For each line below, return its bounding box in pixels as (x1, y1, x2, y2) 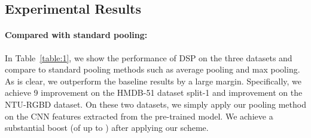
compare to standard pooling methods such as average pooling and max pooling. (5, 63, 300, 76)
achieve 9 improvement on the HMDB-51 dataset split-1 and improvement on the (5, 86, 303, 99)
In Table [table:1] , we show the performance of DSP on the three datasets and (5, 51, 292, 64)
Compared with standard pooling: (5, 29, 148, 41)
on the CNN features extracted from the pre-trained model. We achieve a (5, 109, 273, 122)
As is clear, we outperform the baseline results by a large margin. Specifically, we (5, 74, 302, 87)
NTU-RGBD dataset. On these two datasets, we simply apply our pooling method (5, 98, 306, 110)
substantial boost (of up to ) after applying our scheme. (5, 121, 209, 134)
